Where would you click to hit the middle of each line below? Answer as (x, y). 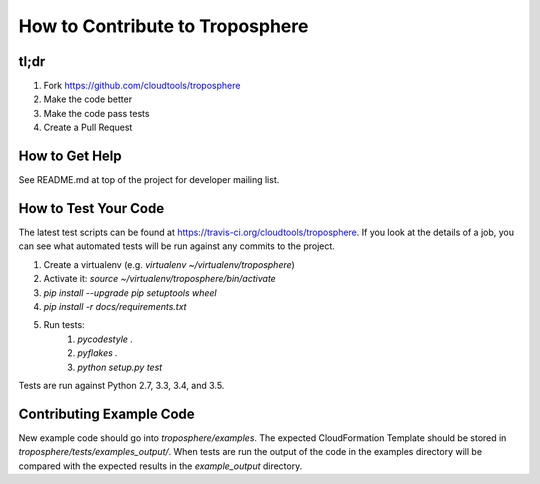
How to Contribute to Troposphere (163, 26)
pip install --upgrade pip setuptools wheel (130, 292)
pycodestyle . (105, 339)
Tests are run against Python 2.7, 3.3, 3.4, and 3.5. (121, 385)
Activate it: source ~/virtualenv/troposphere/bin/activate (160, 279)
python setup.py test (120, 367)
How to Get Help (70, 156)
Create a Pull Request (88, 127)
